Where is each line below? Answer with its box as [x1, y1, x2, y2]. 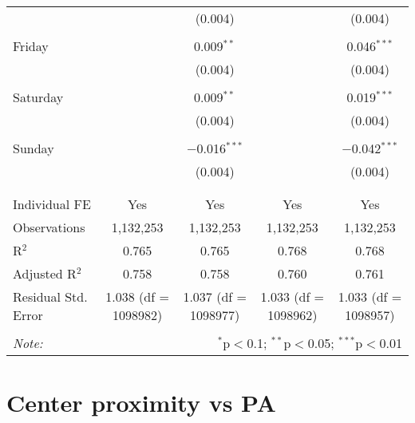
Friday [13, 37, 49, 55]
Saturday [13, 88, 64, 106]
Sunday [13, 139, 54, 157]
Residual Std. [13, 287, 88, 306]
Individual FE [13, 195, 91, 213]
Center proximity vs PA [6, 386, 276, 419]
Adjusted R [13, 264, 77, 283]
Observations [13, 218, 85, 236]
